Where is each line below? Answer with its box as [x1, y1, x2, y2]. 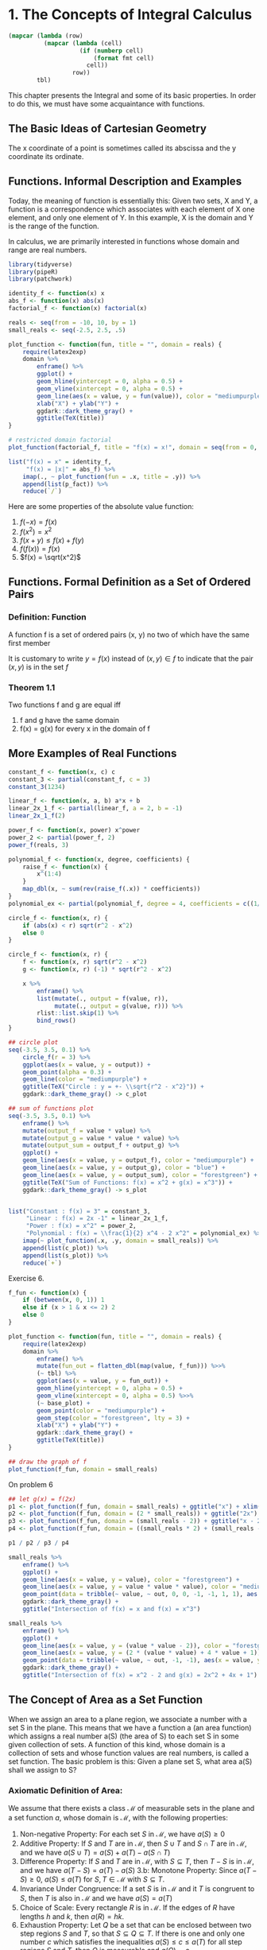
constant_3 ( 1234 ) [8, 783, 66, 790]
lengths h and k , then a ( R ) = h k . [19, 1912, 125, 1921]
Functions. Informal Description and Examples [8, 175, 242, 188]
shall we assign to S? [8, 1765, 77, 1774]
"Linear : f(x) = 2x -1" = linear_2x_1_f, [25, 1214, 169, 1222]
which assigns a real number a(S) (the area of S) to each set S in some [8, 1731, 240, 1741]
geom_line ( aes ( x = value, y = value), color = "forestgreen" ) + [22, 1575, 240, 1583]
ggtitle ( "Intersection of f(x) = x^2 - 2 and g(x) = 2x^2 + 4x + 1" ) [22, 1672, 258, 1680]
